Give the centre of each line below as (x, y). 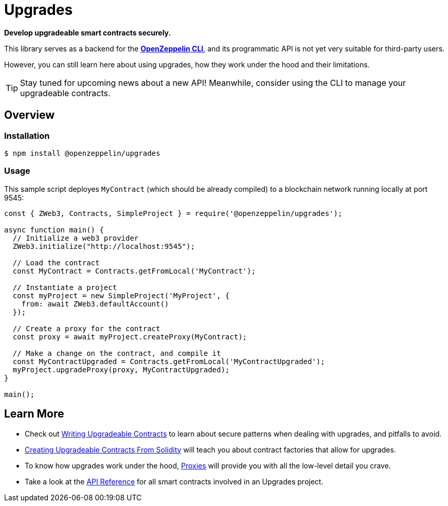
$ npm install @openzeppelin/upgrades (82, 153)
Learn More (34, 414)
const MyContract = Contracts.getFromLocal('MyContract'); (134, 271)
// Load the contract (56, 263)
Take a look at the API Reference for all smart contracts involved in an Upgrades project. (174, 481)
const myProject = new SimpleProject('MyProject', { (121, 295)
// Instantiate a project (65, 287)
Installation (27, 135)
